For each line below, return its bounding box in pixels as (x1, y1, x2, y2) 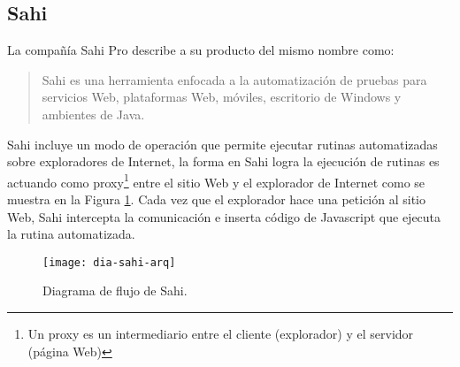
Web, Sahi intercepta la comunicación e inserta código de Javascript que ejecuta (7, 207, 441, 226)
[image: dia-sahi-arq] (42, 256, 176, 269)
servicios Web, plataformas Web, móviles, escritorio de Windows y (42, 88, 402, 106)
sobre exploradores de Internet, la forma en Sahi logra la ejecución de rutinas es (7, 152, 440, 171)
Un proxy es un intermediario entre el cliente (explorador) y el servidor (27, 325, 414, 343)
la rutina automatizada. (7, 225, 135, 243)
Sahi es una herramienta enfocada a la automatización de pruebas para (42, 70, 427, 88)
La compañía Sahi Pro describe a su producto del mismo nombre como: (7, 41, 395, 59)
